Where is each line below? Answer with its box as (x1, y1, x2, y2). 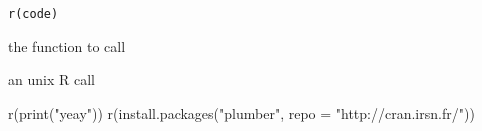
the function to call (8, 35, 126, 56)
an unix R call (8, 69, 95, 90)
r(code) (8, 7, 59, 21)
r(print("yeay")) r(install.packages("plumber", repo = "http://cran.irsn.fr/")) (8, 102, 475, 123)
